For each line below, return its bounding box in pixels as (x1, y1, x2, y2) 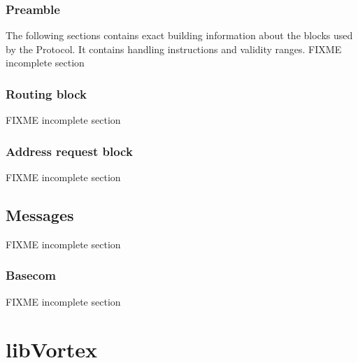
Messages (6, 204, 74, 226)
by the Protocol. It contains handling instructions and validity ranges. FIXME (6, 41, 342, 56)
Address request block (6, 142, 133, 159)
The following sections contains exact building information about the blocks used (6, 28, 353, 43)
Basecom (6, 266, 57, 284)
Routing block (6, 85, 87, 102)
